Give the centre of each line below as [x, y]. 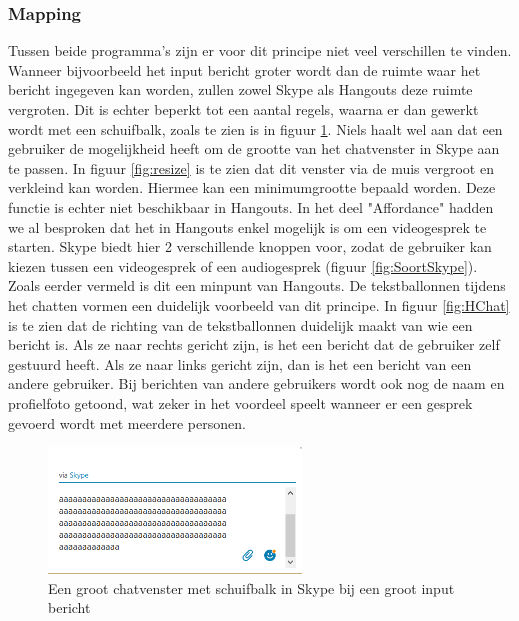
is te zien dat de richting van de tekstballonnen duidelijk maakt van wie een [240, 324]
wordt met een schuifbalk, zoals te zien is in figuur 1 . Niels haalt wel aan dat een [255, 128]
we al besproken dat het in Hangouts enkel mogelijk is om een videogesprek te [247, 226]
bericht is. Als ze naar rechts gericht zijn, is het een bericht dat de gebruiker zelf [254, 344]
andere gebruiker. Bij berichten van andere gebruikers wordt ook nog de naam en [256, 383]
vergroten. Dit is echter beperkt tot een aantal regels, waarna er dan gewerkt [243, 109]
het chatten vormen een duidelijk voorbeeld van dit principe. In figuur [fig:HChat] [259, 304]
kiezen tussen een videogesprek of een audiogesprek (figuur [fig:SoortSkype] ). [243, 265]
